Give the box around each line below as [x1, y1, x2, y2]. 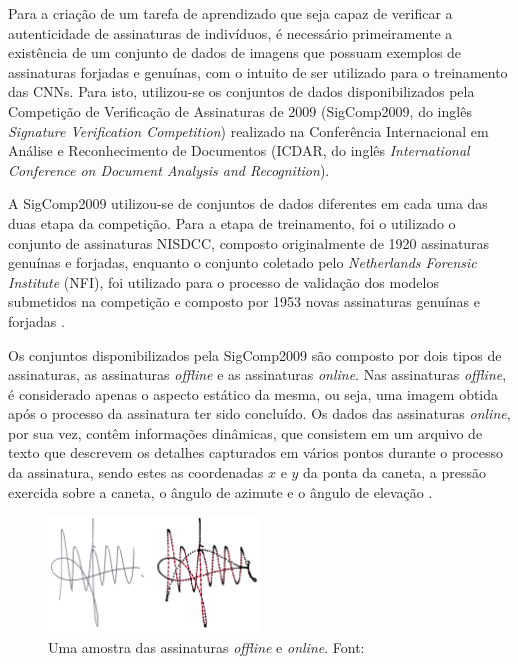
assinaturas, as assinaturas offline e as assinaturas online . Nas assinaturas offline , [8, 364, 507, 385]
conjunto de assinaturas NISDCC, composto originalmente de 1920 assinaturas [8, 232, 490, 253]
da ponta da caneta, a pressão [303, 462, 487, 483]
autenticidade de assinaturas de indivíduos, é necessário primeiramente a [8, 22, 453, 43]
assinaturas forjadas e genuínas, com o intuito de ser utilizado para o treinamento [8, 61, 508, 82]
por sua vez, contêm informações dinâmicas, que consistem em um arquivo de [8, 422, 483, 443]
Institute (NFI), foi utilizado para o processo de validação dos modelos [8, 271, 439, 292]
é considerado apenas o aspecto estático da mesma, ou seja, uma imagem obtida [8, 383, 499, 404]
